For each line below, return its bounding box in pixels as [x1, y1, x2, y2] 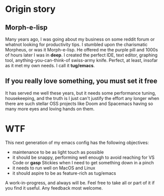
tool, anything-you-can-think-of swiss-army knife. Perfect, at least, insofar [5, 57, 158, 63]
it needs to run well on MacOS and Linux [12, 165, 95, 171]
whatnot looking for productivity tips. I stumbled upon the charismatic [5, 42, 148, 48]
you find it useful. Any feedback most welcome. [5, 185, 103, 191]
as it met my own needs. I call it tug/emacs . [5, 63, 95, 68]
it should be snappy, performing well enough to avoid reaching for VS [12, 154, 155, 160]
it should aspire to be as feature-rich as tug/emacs [12, 170, 116, 176]
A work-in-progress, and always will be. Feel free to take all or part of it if [5, 180, 155, 186]
